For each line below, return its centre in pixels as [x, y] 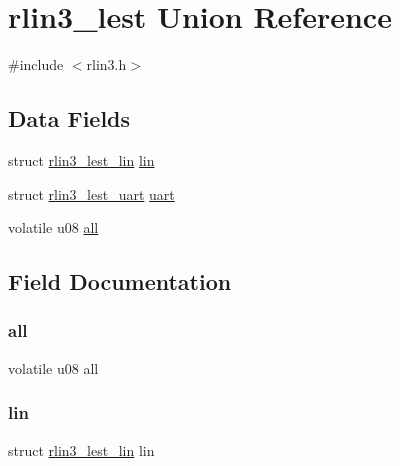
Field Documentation [120, 281]
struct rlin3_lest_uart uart [91, 193]
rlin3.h [106, 64]
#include [36, 64]
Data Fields [69, 118]
